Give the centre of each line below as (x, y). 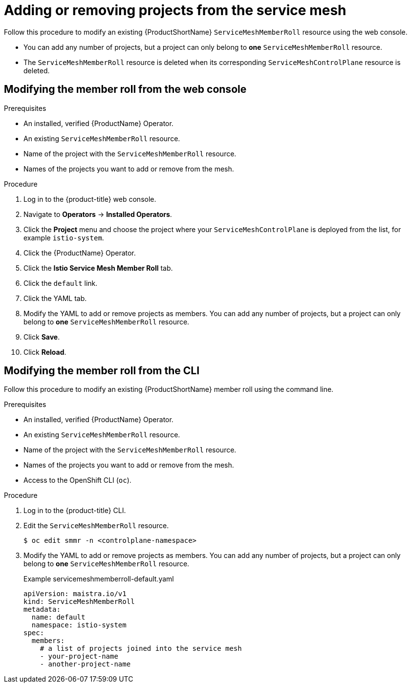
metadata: (42, 610)
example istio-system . (64, 237)
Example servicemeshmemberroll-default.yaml (99, 579)
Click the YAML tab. (55, 298)
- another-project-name (85, 664)
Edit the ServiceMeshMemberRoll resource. (96, 526)
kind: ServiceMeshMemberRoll (79, 602)
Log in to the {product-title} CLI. (75, 511)
